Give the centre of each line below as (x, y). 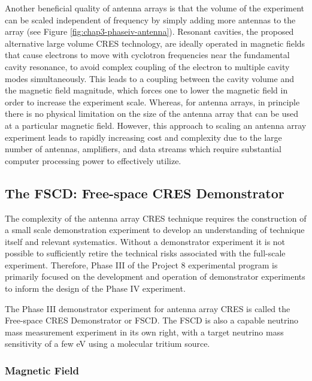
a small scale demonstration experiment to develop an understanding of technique (155, 230)
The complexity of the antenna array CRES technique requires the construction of (156, 218)
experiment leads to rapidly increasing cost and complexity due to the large (143, 137)
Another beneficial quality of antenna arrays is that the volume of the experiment (155, 8)
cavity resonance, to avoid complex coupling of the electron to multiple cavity (147, 66)
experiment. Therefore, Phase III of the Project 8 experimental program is (141, 264)
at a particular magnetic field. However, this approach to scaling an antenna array (156, 125)
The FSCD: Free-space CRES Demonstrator (145, 193)
